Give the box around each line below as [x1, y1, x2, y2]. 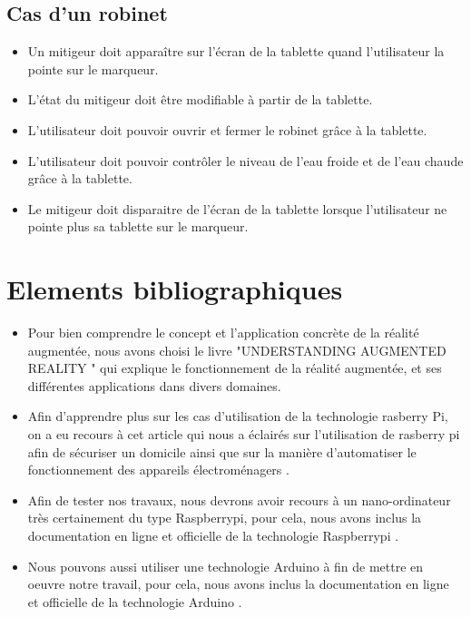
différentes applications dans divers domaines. [27, 376, 281, 395]
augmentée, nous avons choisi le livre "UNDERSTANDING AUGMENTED [27, 340, 446, 359]
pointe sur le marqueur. [27, 59, 159, 78]
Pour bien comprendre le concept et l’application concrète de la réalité [27, 323, 419, 342]
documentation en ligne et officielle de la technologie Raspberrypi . [27, 526, 399, 545]
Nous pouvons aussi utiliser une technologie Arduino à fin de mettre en [27, 556, 424, 575]
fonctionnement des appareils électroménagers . [27, 460, 289, 479]
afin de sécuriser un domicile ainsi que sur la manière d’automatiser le [27, 442, 417, 461]
